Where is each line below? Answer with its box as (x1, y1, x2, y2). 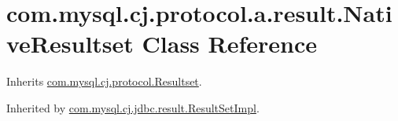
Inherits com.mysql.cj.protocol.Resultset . (6, 73, 202, 90)
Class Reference (142, 27, 318, 60)
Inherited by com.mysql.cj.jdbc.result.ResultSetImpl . (6, 99, 260, 115)
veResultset (6, 27, 134, 60)
